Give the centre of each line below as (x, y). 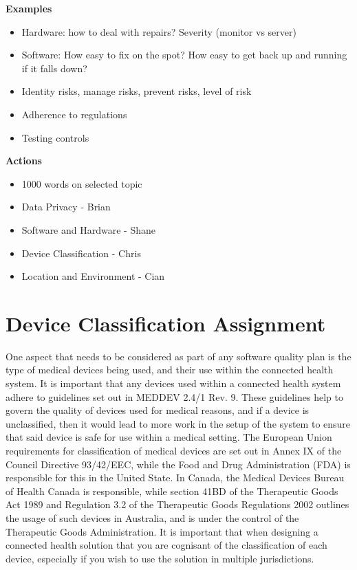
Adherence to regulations (74, 114)
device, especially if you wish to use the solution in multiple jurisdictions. (160, 558)
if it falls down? (54, 68)
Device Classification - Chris (81, 253)
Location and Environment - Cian (93, 276)
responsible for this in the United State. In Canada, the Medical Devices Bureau (175, 478)
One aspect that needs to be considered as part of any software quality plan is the (178, 356)
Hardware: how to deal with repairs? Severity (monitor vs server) (159, 31)
